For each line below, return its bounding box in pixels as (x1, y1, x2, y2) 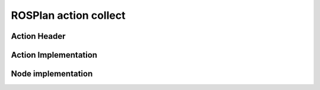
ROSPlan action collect (11, 9, 126, 22)
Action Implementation (11, 50, 98, 60)
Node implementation (11, 69, 93, 79)
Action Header (11, 31, 66, 41)
